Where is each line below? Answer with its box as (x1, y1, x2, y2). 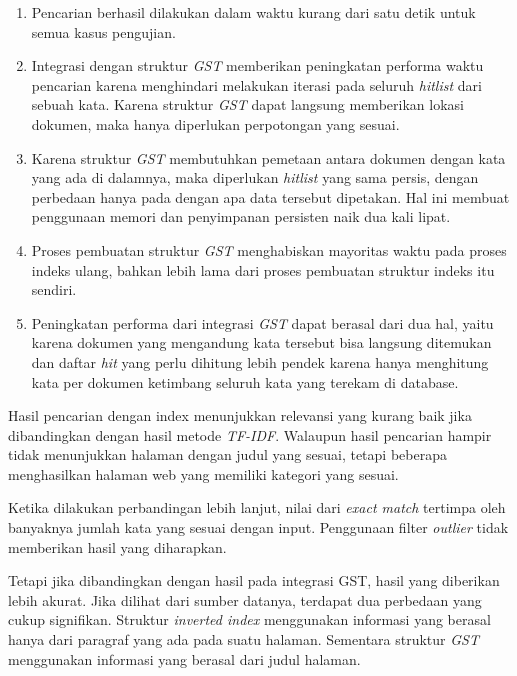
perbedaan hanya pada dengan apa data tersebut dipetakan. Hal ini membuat (31, 186, 510, 207)
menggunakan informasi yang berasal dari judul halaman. (8, 648, 361, 669)
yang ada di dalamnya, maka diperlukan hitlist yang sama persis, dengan (31, 167, 479, 188)
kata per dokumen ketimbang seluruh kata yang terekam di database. (31, 371, 459, 392)
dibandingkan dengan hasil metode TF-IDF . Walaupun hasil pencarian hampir (8, 424, 492, 445)
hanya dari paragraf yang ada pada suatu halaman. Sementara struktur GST (8, 629, 479, 650)
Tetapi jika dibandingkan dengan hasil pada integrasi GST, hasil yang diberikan (8, 570, 500, 591)
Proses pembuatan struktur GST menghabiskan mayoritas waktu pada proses (31, 239, 507, 260)
